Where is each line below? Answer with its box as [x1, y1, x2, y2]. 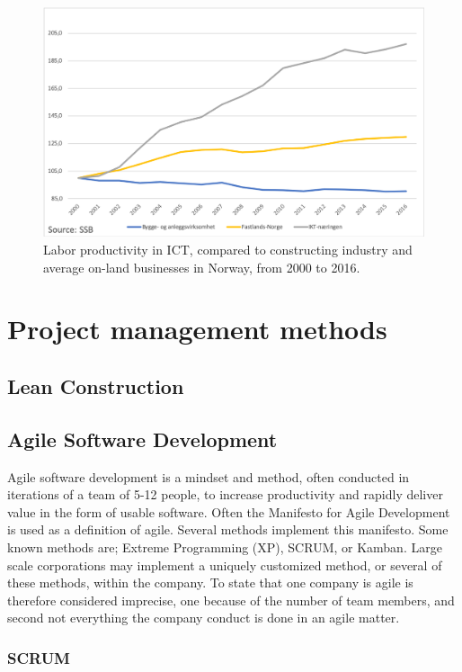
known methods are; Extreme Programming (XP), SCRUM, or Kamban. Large [7, 537, 442, 556]
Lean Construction [7, 372, 184, 400]
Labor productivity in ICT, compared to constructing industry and [43, 240, 413, 259]
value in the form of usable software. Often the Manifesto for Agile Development [7, 502, 450, 521]
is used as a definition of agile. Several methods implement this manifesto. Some [7, 520, 449, 539]
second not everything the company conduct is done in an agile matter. [7, 608, 400, 627]
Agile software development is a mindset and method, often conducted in [7, 467, 410, 486]
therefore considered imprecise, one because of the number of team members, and [7, 590, 455, 609]
